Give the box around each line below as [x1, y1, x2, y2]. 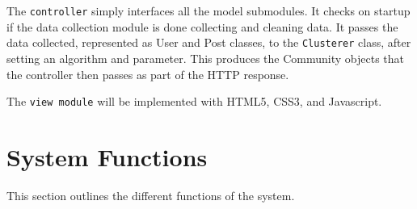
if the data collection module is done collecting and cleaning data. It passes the [6, 18, 398, 35]
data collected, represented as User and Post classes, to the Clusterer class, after [6, 34, 411, 51]
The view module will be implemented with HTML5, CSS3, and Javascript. [6, 93, 382, 110]
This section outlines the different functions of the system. [6, 186, 295, 203]
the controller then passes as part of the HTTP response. [6, 65, 289, 82]
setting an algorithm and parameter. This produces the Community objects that [6, 49, 405, 66]
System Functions [6, 140, 208, 173]
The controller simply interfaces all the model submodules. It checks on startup [6, 2, 411, 19]
